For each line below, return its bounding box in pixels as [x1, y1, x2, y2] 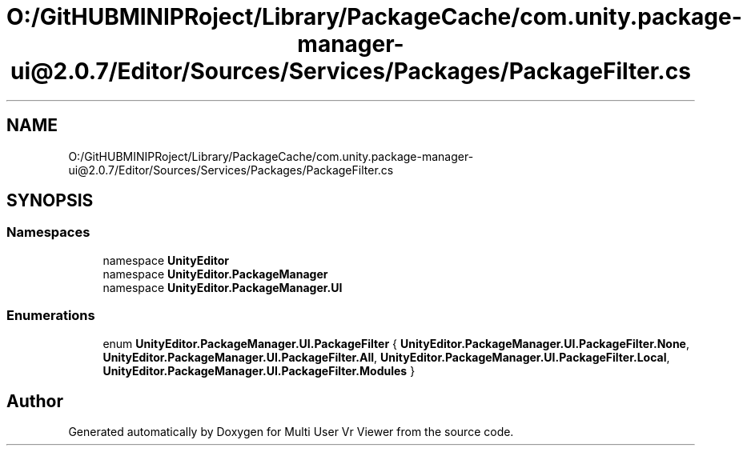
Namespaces [6, 224, 90, 241]
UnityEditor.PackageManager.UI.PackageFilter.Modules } [102, 363, 416, 378]
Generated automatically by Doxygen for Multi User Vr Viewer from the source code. [68, 425, 514, 439]
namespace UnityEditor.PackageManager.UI [102, 280, 343, 294]
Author [6, 390, 63, 411]
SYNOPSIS [6, 190, 94, 211]
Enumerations [6, 307, 95, 324]
